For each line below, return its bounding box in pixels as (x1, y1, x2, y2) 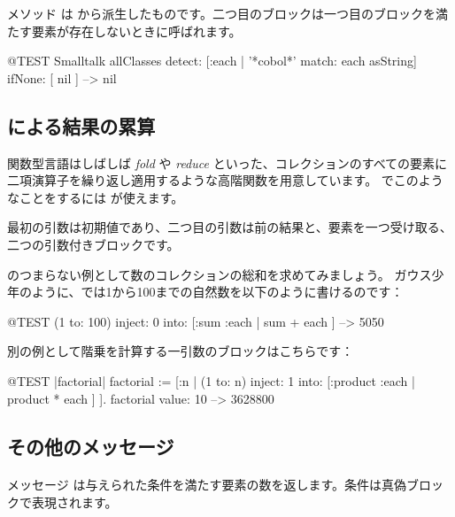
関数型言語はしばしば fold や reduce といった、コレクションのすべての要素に (7, 153, 448, 172)
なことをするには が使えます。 (7, 188, 184, 206)
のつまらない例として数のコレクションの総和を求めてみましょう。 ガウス (7, 265, 432, 283)
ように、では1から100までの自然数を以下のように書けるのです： (31, 282, 404, 301)
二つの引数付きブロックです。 (7, 235, 180, 253)
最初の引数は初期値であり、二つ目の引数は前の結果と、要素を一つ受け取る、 (7, 218, 452, 236)
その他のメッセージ (7, 432, 174, 459)
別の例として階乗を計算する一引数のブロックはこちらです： (7, 342, 354, 360)
